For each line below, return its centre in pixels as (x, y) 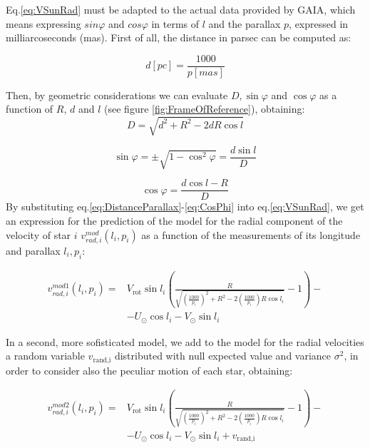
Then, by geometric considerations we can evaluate (117, 95)
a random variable (45, 356)
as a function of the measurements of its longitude (251, 234)
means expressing (43, 23)
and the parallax (245, 23)
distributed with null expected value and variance (223, 356)
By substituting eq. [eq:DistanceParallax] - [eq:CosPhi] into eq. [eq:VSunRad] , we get (185, 207)
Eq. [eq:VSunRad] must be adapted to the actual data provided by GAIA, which (181, 9)
